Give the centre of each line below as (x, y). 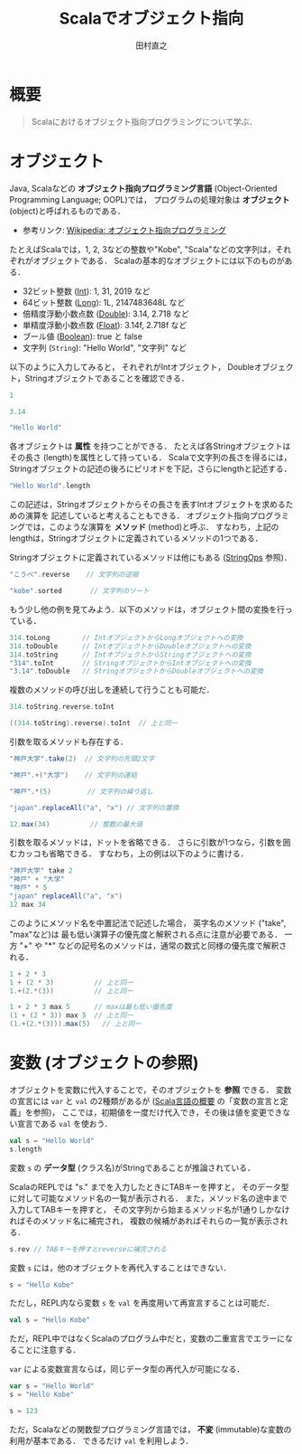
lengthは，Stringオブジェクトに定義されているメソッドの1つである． (136, 538)
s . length (26, 1149)
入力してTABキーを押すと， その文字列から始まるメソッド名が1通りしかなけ (150, 1209)
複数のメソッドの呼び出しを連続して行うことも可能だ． (112, 690)
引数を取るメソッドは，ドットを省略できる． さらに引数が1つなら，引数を (146, 843)
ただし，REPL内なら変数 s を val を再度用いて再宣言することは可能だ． (142, 1303)
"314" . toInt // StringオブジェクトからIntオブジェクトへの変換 (130, 663)
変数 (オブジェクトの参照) (104, 1063)
